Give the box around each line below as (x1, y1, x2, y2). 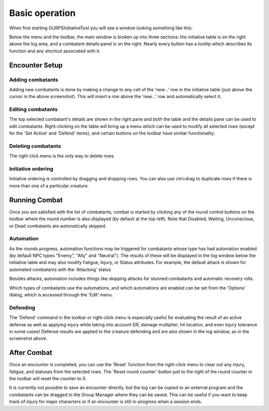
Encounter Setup (9, 61, 63, 69)
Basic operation (9, 7, 76, 18)
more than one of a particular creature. (9, 182, 89, 189)
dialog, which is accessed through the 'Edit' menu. (9, 292, 113, 298)
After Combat (9, 349, 52, 357)
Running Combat (9, 196, 63, 204)
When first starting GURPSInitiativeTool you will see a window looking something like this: (9, 25, 193, 31)
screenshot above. (9, 335, 47, 341)
